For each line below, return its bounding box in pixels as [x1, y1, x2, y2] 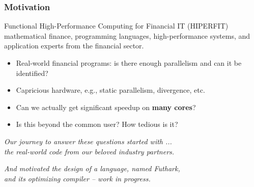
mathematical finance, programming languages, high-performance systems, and [4, 30, 250, 41]
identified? [16, 67, 48, 78]
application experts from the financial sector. [4, 40, 144, 51]
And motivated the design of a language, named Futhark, [4, 163, 180, 174]
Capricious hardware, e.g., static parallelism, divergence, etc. [16, 85, 205, 95]
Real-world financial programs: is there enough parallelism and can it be [16, 58, 242, 68]
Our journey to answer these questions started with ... [4, 136, 172, 146]
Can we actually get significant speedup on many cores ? [16, 101, 196, 112]
